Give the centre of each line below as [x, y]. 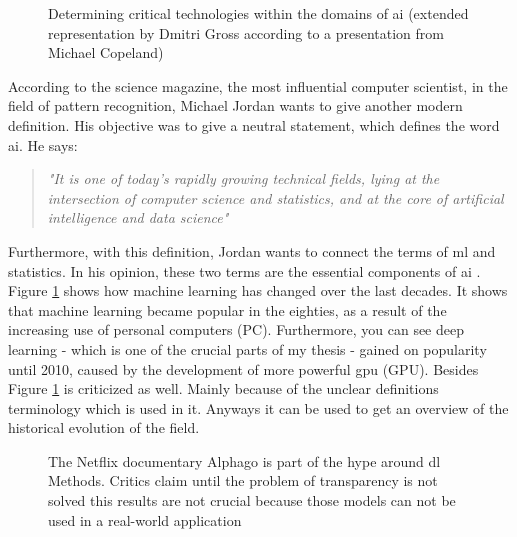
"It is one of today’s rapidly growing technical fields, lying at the [243, 178]
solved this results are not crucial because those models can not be [252, 500]
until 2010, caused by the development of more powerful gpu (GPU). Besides [243, 368]
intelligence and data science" [138, 217]
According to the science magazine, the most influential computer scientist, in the [258, 85]
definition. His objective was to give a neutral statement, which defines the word [254, 124]
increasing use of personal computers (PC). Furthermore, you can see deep [236, 329]
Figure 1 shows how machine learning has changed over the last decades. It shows [258, 290]
